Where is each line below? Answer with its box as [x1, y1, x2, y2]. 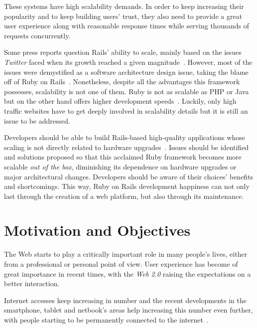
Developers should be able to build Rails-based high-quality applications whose [4, 132, 245, 143]
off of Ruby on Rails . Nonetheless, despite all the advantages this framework [4, 76, 240, 87]
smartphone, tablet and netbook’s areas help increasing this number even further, [4, 305, 253, 315]
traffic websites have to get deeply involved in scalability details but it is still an [4, 105, 248, 116]
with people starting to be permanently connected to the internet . [4, 314, 209, 325]
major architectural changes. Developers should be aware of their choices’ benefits [4, 171, 254, 181]
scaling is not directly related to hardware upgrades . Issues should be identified [4, 142, 249, 152]
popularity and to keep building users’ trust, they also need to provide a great [4, 10, 243, 21]
